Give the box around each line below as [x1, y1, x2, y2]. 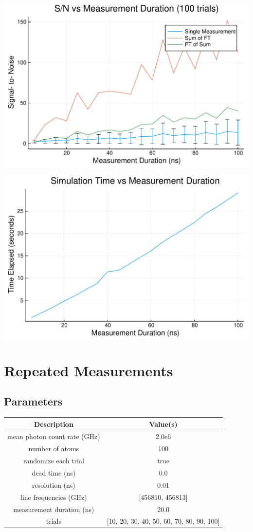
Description [34, 419, 73, 429]
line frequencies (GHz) [20, 492, 87, 502]
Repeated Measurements [4, 360, 173, 380]
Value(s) [149, 419, 178, 429]
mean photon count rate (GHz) [7, 431, 100, 441]
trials [46, 516, 61, 526]
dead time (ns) [32, 467, 76, 477]
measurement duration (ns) [13, 504, 94, 514]
